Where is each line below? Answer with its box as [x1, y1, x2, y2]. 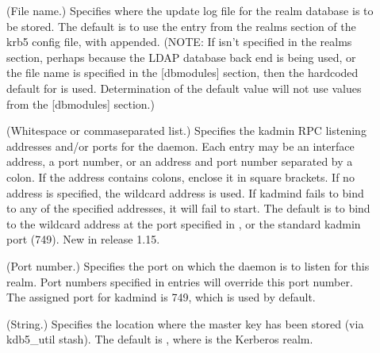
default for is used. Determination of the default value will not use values [6, 79, 362, 96]
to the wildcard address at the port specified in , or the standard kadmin [6, 215, 361, 232]
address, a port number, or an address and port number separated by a [6, 153, 353, 170]
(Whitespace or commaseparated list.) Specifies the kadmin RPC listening [6, 122, 367, 139]
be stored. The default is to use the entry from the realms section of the [6, 17, 356, 34]
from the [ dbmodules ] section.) [6, 95, 155, 112]
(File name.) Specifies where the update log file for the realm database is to [6, 2, 374, 18]
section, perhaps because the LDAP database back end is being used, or [6, 48, 356, 65]
